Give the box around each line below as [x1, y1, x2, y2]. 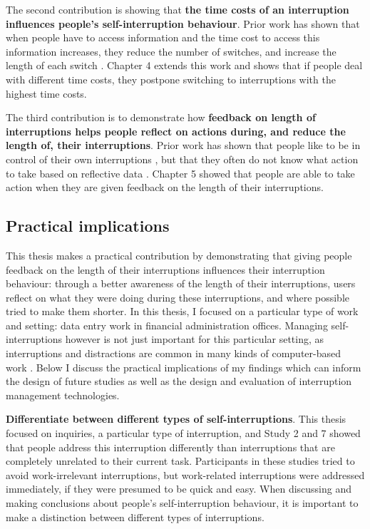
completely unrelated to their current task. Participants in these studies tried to [6, 453, 355, 468]
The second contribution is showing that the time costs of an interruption [6, 2, 349, 16]
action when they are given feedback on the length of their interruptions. [6, 180, 324, 195]
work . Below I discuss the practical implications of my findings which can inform [6, 359, 361, 374]
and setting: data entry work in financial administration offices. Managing [6, 317, 328, 332]
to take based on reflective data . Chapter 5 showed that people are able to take [6, 165, 355, 180]
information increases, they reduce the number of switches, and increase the [6, 43, 336, 58]
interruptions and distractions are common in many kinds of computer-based [6, 346, 341, 361]
